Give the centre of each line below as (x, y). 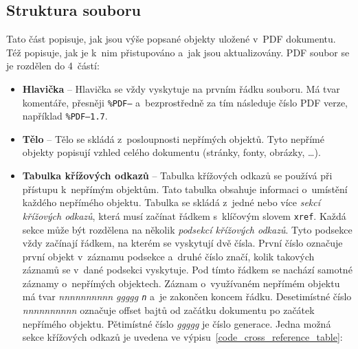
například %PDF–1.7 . (65, 116)
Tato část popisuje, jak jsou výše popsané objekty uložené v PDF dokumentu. (171, 39)
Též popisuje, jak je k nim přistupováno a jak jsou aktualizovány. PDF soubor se (178, 52)
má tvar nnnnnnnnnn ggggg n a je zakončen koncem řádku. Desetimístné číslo (187, 296)
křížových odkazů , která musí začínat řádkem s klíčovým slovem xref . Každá (184, 215)
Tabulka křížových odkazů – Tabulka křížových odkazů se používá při (177, 176)
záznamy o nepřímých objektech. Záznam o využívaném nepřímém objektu (181, 283)
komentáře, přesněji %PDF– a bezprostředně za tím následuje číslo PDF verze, (185, 102)
